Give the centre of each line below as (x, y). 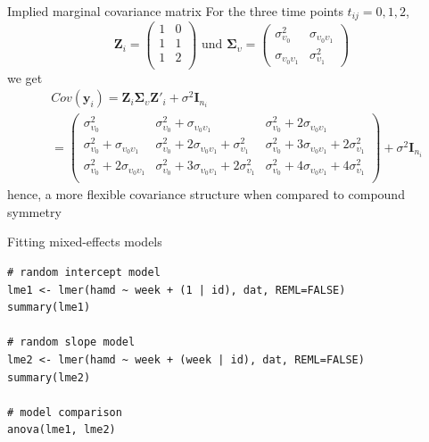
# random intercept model (84, 273)
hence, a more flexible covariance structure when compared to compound (206, 194)
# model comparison (65, 412)
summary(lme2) (49, 377)
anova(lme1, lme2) (62, 430)
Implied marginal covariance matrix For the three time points (175, 11)
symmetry (34, 211)
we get (25, 77)
